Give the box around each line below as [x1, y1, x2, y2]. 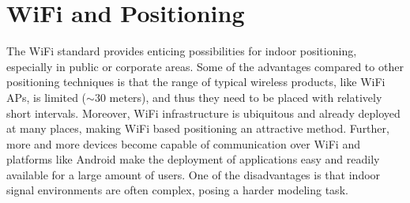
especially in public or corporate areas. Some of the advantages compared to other [6, 58, 404, 74]
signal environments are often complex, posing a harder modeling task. [6, 182, 348, 198]
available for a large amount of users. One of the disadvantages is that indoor [6, 166, 381, 182]
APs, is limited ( [6, 88, 87, 105]
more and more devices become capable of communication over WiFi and [6, 135, 360, 152]
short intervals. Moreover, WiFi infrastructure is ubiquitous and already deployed [6, 104, 401, 121]
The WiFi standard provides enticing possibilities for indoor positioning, [6, 43, 357, 59]
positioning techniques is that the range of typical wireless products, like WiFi [6, 73, 386, 90]
